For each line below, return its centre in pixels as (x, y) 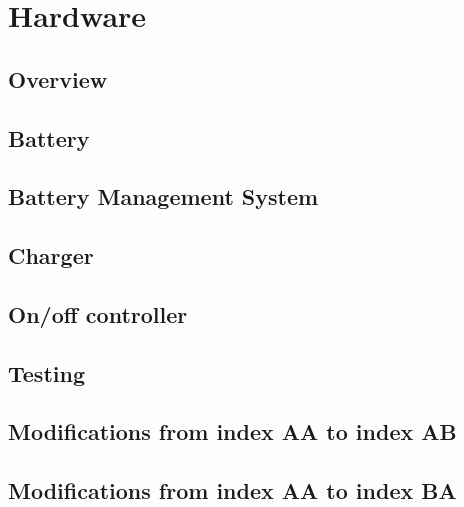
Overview (58, 78)
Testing (46, 372)
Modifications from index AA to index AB (232, 431)
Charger (51, 255)
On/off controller (98, 313)
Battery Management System (163, 196)
